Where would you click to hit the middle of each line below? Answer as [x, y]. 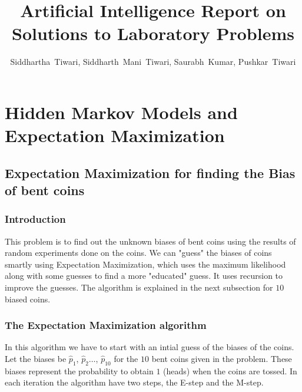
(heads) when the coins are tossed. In [230, 370]
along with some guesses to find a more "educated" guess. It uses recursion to [144, 276]
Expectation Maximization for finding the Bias [150, 172]
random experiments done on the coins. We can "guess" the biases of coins [138, 253]
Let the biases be [36, 359]
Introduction [35, 219]
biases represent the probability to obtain [79, 370]
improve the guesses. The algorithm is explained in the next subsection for [139, 287]
